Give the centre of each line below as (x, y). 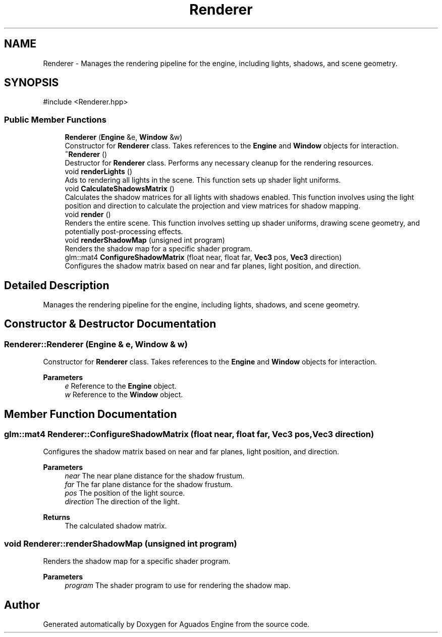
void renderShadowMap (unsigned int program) (145, 240)
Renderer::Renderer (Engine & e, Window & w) (96, 344)
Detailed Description (57, 285)
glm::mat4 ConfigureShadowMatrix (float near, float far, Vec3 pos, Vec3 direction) (203, 257)
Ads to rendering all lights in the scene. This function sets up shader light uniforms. (203, 180)
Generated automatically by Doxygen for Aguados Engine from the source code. (176, 624)
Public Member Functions (55, 119)
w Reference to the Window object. (124, 395)
